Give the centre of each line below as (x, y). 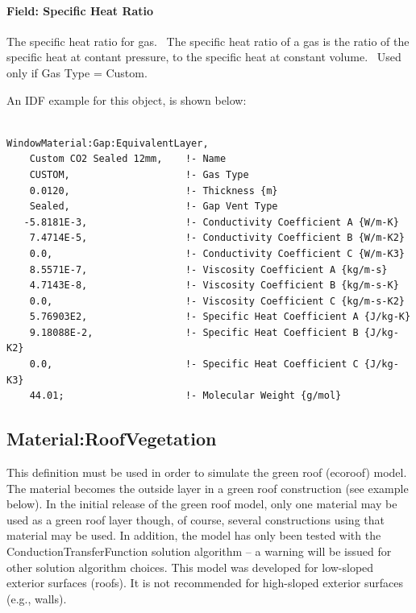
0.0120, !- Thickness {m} (154, 191)
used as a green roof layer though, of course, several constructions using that (196, 519)
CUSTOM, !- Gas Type (139, 174)
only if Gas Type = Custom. (77, 72)
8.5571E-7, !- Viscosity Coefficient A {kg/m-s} (208, 269)
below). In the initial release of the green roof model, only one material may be (202, 504)
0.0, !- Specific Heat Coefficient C (194, 364)
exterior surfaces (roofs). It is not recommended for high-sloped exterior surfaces (205, 583)
